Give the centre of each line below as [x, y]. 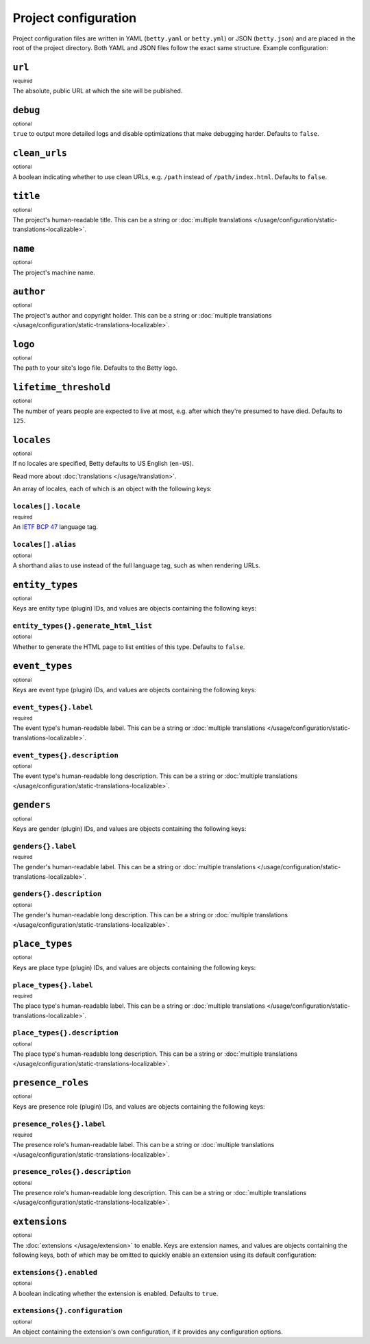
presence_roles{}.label [59, 1124]
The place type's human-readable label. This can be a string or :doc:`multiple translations [139, 1006]
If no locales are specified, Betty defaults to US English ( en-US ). [103, 464]
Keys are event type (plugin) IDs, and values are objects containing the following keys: [134, 689]
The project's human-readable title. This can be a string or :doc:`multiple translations [133, 220]
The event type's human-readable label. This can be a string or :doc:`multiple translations [139, 728]
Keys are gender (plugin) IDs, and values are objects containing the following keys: [129, 828]
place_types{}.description [66, 1033]
